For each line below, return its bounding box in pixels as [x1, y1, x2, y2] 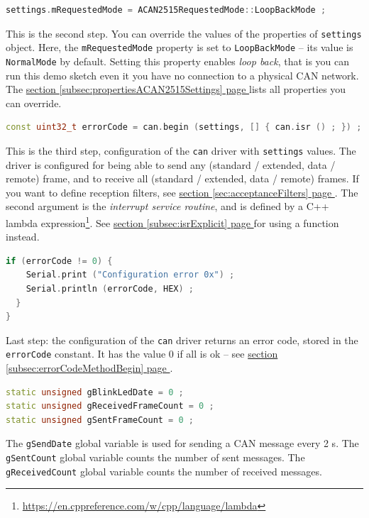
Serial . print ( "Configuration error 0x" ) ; [26, 270, 235, 280]
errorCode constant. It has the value [6, 346, 166, 361]
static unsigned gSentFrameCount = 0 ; [6, 414, 194, 425]
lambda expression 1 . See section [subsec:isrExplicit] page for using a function [6, 213, 339, 230]
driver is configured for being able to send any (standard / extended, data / [6, 157, 336, 172]
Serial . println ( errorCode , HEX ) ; [26, 284, 194, 294]
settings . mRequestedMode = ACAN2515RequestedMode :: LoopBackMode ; [6, 5, 326, 15]
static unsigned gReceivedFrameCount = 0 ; [6, 401, 214, 412]
